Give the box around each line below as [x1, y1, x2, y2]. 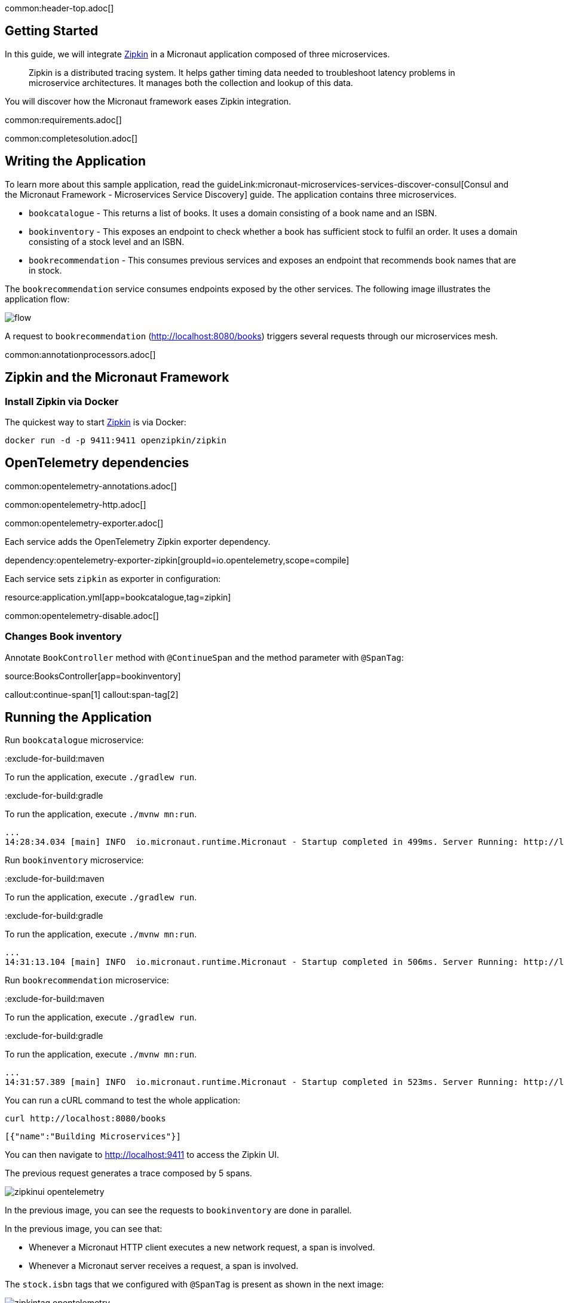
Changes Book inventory [5, 630, 122, 643]
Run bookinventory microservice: [5, 855, 144, 866]
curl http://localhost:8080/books [5, 1114, 166, 1124]
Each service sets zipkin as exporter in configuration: [5, 573, 221, 584]
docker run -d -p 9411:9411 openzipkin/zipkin [5, 435, 226, 445]
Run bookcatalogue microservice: [5, 735, 144, 746]
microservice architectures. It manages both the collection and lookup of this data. [29, 77, 353, 88]
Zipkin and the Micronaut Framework [5, 370, 229, 385]
